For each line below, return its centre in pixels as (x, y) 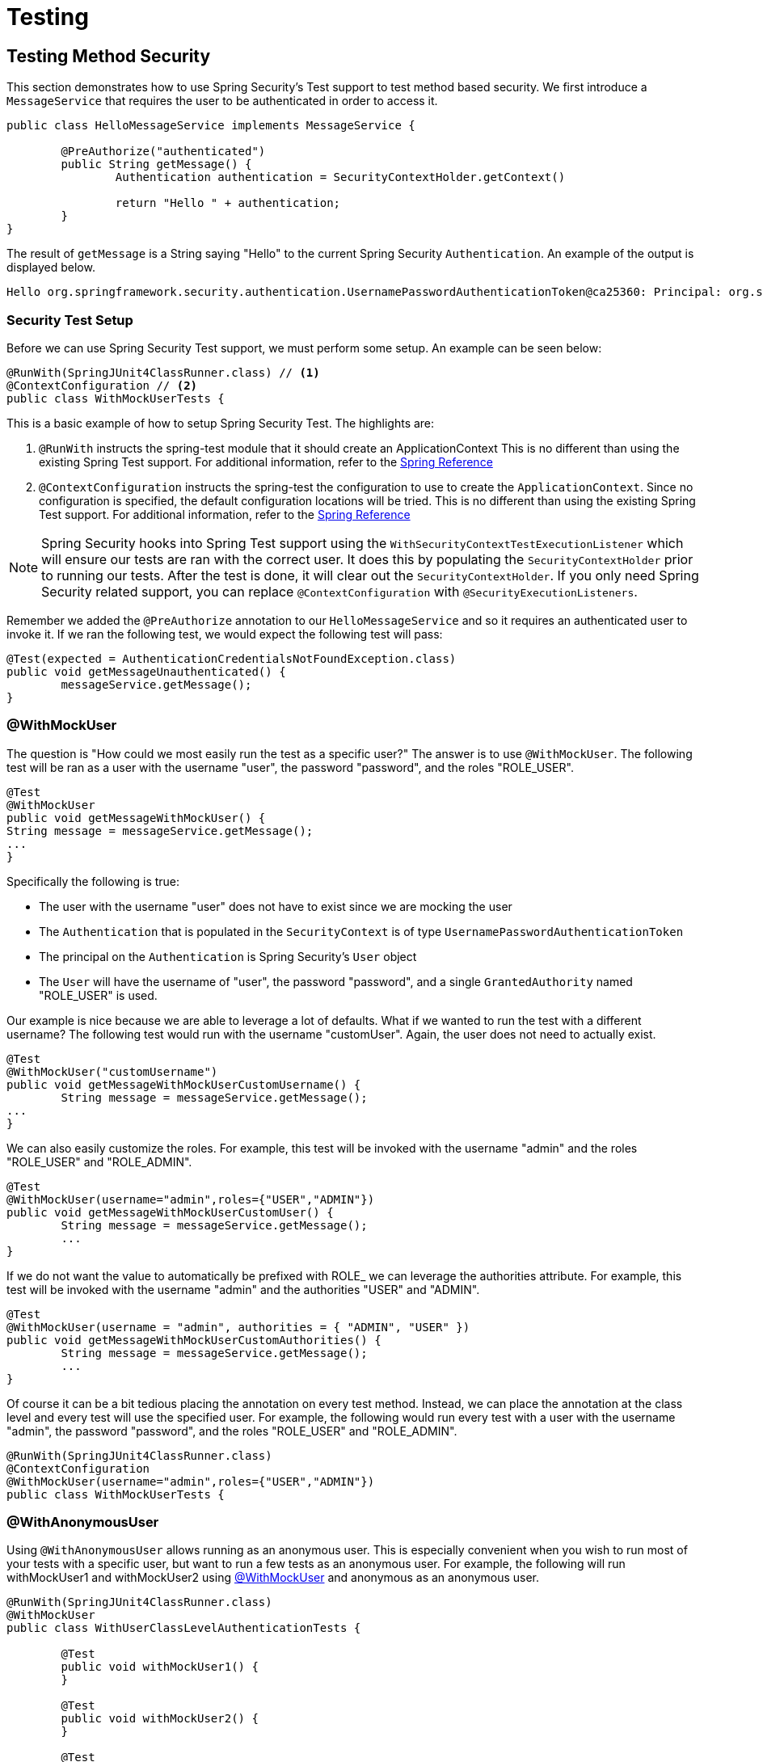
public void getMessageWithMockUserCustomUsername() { (184, 1084)
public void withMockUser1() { (160, 1667)
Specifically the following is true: (93, 881)
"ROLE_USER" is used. (98, 995)
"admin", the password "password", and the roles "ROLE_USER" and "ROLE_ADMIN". (232, 1431)
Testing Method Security (109, 56)
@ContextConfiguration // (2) (102, 385)
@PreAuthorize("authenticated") (163, 152)
